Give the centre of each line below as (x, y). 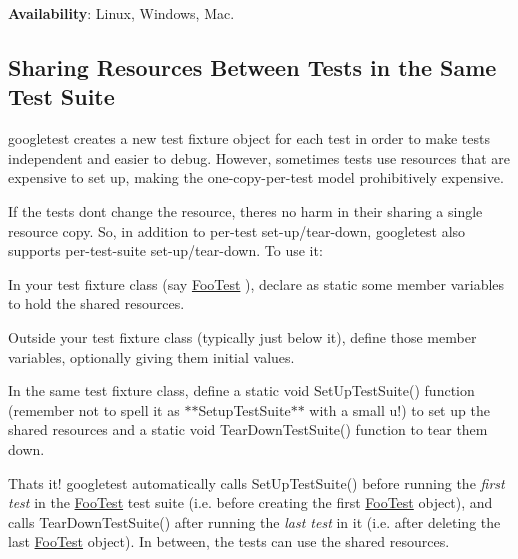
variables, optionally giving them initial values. (151, 356)
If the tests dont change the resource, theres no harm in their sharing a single (245, 210)
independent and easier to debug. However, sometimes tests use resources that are (259, 157)
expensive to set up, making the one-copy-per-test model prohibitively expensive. (256, 177)
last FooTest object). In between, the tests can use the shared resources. (229, 541)
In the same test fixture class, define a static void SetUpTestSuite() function (241, 390)
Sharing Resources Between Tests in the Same (252, 66)
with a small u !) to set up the (399, 409)
